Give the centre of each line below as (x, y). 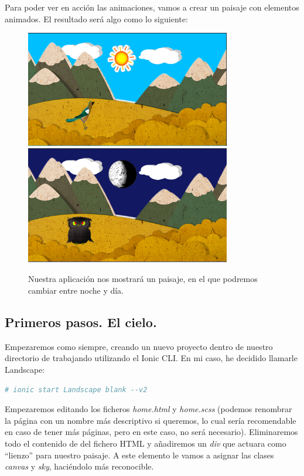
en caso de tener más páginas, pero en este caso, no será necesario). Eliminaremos (151, 432)
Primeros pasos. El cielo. (81, 322)
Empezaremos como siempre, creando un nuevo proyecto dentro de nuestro (139, 346)
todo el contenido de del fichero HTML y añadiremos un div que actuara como (146, 443)
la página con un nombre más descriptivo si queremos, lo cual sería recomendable (151, 420)
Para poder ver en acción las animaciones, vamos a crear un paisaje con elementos (152, 7)
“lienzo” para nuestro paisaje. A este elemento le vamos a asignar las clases (139, 455)
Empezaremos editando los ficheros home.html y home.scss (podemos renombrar (148, 409)
